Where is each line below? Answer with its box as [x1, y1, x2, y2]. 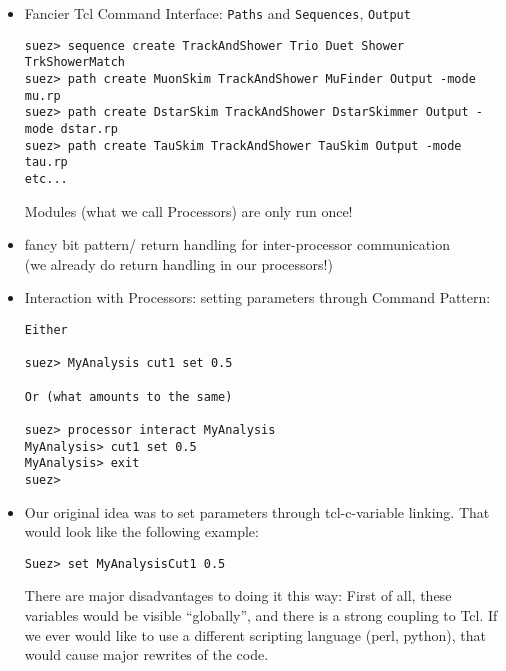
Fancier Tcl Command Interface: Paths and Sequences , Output [24, 3, 411, 23]
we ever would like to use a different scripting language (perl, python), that [24, 624, 486, 645]
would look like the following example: [24, 521, 259, 542]
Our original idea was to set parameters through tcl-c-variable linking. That [24, 501, 490, 522]
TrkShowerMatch [24, 55, 126, 70]
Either [24, 322, 68, 337]
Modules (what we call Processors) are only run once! [24, 200, 353, 221]
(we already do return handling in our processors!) [24, 253, 333, 274]
